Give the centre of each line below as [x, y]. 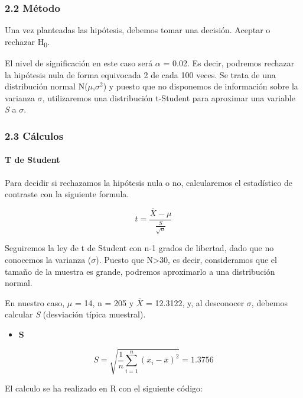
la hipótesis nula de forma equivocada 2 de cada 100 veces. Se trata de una [140, 74]
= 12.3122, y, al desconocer [195, 302]
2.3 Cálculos [34, 135]
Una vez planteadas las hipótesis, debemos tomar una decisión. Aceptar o [138, 30]
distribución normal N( [46, 86]
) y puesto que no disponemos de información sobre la [201, 86]
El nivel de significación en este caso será [79, 62]
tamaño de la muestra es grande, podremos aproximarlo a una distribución [140, 271]
